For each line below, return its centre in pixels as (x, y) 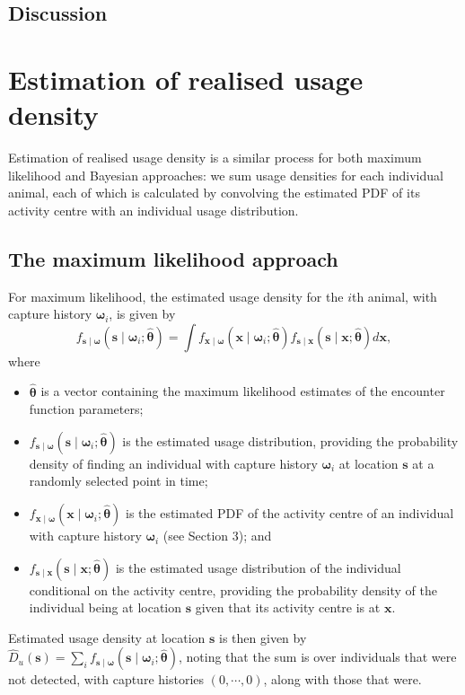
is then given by (263, 637)
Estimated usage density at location (107, 637)
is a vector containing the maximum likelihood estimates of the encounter (243, 391)
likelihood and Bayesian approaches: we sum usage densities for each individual (226, 175)
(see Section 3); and (217, 536)
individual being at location (105, 607)
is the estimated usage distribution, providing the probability (290, 440)
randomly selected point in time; (118, 481)
